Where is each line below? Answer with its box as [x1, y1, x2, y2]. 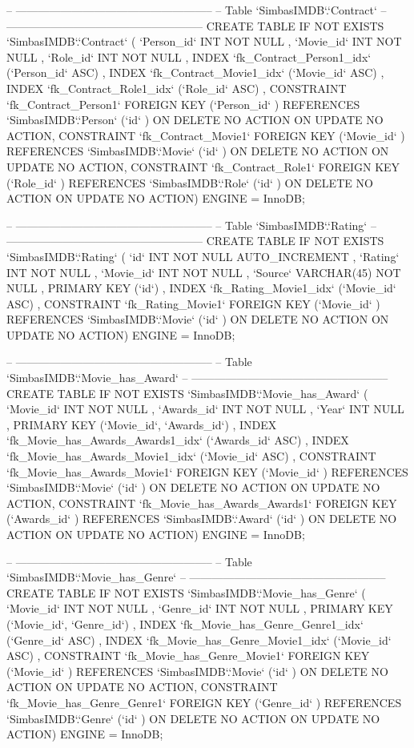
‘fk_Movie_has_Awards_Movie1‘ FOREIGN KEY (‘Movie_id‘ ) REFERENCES [6, 463, 408, 480]
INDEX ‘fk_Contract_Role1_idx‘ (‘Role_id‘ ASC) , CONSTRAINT [6, 79, 347, 96]
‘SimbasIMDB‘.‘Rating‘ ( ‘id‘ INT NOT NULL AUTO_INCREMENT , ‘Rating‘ [6, 247, 400, 264]
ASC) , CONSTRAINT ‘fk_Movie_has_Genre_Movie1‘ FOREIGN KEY [6, 647, 370, 664]
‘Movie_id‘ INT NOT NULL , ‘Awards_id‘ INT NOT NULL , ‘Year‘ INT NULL [6, 400, 404, 417]
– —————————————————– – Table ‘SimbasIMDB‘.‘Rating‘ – [6, 216, 376, 233]
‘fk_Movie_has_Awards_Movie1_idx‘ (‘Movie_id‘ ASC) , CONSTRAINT [6, 448, 376, 464]
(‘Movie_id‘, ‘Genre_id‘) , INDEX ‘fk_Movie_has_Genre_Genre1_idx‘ [6, 615, 364, 632]
